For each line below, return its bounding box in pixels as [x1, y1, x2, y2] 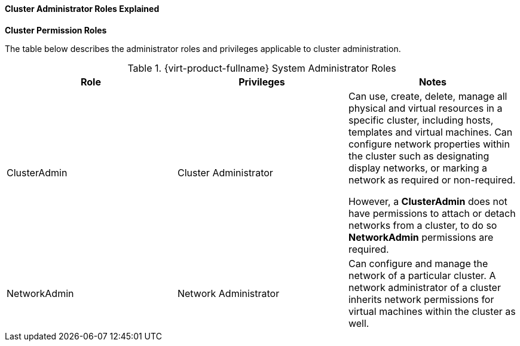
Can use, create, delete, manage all [348, 90, 507, 102]
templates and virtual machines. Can [348, 125, 513, 138]
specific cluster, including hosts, [348, 114, 494, 126]
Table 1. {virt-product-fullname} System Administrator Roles [127, 62, 396, 74]
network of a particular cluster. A [348, 269, 496, 281]
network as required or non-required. [348, 173, 516, 186]
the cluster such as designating [348, 149, 490, 162]
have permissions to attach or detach [348, 207, 516, 219]
